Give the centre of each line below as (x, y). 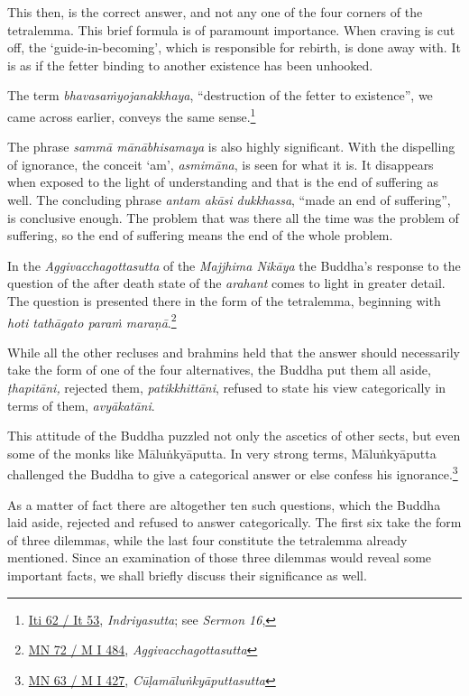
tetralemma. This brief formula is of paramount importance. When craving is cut (231, 29)
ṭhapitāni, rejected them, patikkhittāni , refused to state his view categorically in (227, 387)
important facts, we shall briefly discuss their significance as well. (187, 575)
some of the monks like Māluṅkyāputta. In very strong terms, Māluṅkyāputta (222, 453)
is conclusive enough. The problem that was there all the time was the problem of (233, 217)
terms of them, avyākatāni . (81, 405)
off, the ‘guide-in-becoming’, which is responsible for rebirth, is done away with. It (234, 47)
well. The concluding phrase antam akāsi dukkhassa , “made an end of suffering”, (229, 200)
